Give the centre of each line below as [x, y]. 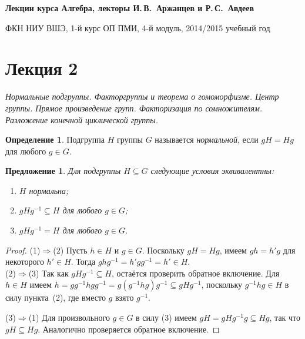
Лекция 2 [42, 68]
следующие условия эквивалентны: [212, 171]
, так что [285, 317]
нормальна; [49, 190]
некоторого [25, 261]
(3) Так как [48, 273]
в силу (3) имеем [166, 317]
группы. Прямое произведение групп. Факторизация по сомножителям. [134, 108]
